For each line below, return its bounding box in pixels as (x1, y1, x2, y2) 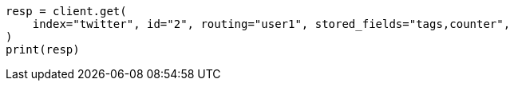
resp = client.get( (6, 5, 127, 18)
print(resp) (6, 43, 80, 56)
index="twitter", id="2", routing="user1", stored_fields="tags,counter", (32, 18, 511, 30)
